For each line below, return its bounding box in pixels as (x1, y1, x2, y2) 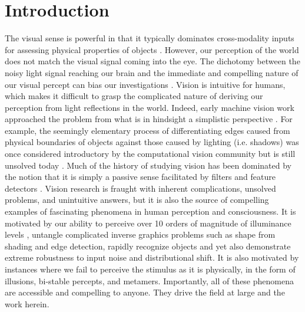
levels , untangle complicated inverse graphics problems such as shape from (5, 228, 276, 241)
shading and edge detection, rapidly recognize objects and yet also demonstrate (5, 239, 291, 252)
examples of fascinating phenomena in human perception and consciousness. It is (5, 205, 296, 218)
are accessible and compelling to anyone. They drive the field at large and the (5, 286, 285, 298)
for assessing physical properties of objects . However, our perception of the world (5, 43, 299, 55)
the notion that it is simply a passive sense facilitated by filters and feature (5, 170, 276, 183)
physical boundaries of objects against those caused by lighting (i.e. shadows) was (5, 136, 299, 148)
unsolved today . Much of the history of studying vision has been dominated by (5, 159, 291, 171)
